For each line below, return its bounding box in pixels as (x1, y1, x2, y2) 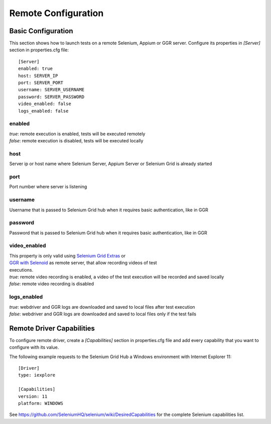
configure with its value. (9, 345, 59, 351)
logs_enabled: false (18, 108, 69, 114)
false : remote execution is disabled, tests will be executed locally (9, 138, 144, 144)
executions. (9, 267, 34, 273)
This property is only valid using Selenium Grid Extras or (9, 252, 126, 259)
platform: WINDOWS (18, 400, 64, 406)
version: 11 (18, 393, 48, 399)
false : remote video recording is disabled (9, 281, 94, 287)
